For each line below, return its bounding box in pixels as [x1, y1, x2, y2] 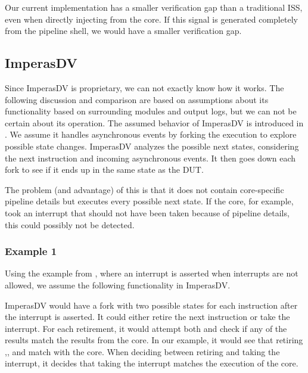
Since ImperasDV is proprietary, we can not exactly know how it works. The [5, 81, 284, 94]
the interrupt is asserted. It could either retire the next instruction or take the [5, 310, 290, 323]
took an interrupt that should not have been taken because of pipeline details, [5, 206, 290, 219]
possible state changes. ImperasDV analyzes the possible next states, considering [5, 139, 299, 152]
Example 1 [5, 244, 57, 259]
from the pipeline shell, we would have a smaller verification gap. [5, 24, 242, 37]
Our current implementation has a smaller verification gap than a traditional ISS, [5, 1, 303, 13]
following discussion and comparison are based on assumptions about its [5, 93, 269, 105]
